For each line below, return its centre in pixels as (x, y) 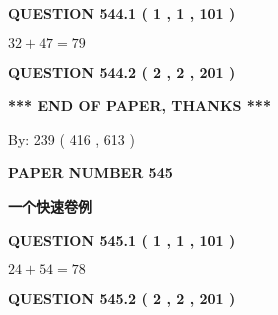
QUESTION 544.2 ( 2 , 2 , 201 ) (122, 71)
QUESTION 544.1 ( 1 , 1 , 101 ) (122, 13)
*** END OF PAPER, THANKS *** (139, 105)
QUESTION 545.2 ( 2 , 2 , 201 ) (122, 298)
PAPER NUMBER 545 (90, 172)
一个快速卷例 (50, 205)
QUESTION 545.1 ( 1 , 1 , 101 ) (122, 239)
